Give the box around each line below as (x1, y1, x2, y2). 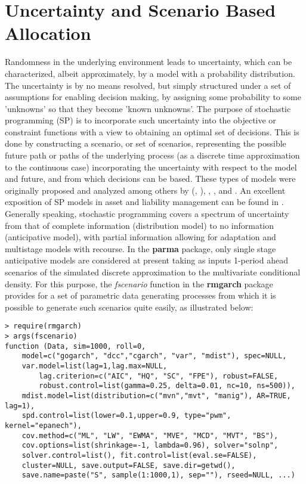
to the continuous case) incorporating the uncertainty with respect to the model (5, 160, 297, 173)
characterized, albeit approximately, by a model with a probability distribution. (5, 67, 295, 79)
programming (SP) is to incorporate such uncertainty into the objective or (5, 114, 276, 126)
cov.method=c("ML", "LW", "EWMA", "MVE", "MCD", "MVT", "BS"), (21, 431, 279, 440)
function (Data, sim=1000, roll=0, (5, 342, 146, 350)
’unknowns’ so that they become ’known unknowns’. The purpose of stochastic (5, 102, 291, 114)
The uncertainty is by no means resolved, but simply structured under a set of (5, 79, 291, 91)
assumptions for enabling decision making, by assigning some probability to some (5, 91, 301, 103)
